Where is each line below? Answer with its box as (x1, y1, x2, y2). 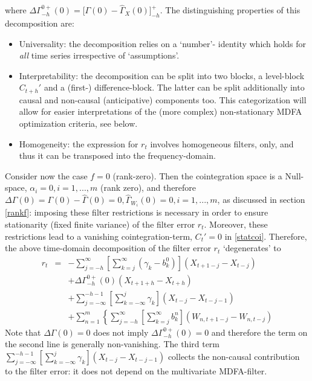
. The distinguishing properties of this (160, 4, 301, 16)
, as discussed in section (217, 193, 305, 206)
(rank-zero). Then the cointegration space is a (112, 169, 282, 182)
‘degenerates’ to (223, 242, 281, 254)
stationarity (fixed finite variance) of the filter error (5, 217, 195, 230)
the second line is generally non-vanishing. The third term (5, 338, 220, 350)
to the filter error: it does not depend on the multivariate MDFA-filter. (5, 365, 267, 377)
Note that (5, 325, 41, 338)
